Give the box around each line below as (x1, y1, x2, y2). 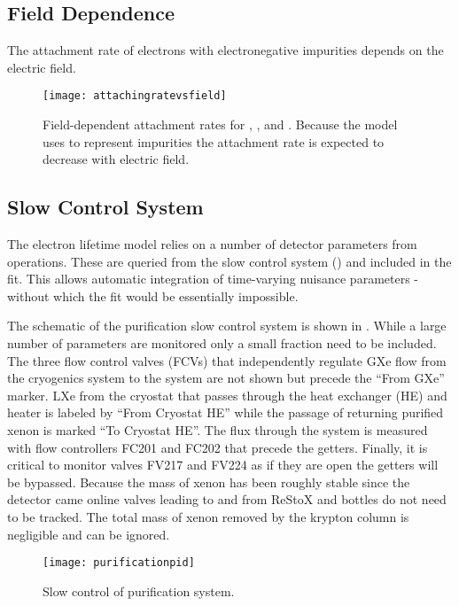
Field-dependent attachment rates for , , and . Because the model (43, 115, 398, 134)
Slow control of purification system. (43, 581, 235, 600)
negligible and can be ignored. (7, 524, 170, 543)
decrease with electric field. (43, 150, 190, 168)
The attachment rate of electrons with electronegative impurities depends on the (7, 41, 444, 59)
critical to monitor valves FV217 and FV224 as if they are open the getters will (7, 455, 439, 474)
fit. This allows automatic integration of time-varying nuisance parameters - (7, 269, 419, 288)
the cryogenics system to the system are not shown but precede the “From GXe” (7, 369, 445, 387)
